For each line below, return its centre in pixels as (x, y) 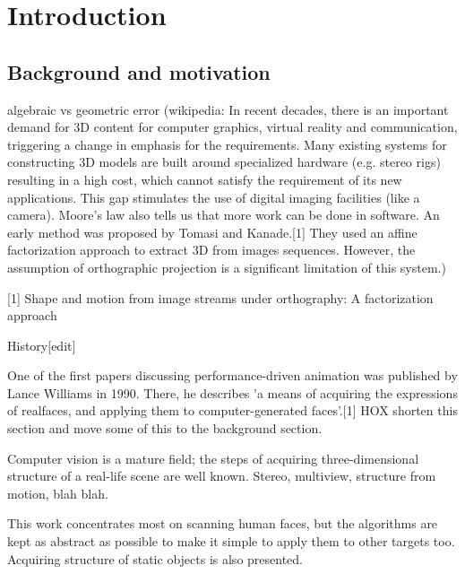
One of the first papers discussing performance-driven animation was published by (232, 375)
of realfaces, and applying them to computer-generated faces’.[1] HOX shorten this (232, 410)
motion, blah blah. (58, 493)
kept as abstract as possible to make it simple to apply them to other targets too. (231, 541)
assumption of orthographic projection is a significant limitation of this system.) (227, 267)
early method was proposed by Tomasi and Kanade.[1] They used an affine (212, 232)
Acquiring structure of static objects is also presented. (155, 558)
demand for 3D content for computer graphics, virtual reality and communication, (232, 127)
